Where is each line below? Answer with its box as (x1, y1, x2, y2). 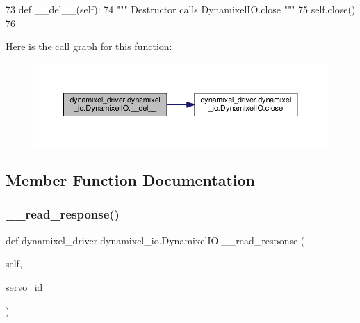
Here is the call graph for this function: (6, 39, 172, 54)
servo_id (6, 279, 43, 294)
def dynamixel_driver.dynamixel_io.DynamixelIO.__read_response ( (6, 233, 305, 247)
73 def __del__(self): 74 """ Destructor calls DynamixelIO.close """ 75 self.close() (6, 2, 356, 16)
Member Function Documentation (6, 169, 256, 191)
